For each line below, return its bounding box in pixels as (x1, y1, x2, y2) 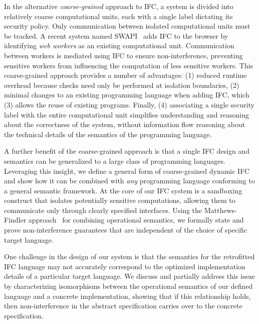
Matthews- (204, 204, 237, 215)
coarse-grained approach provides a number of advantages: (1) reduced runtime (4, 70, 247, 80)
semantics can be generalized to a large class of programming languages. (4, 155, 225, 166)
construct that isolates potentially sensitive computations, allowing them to (4, 195, 235, 205)
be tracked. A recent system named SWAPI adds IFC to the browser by (4, 30, 228, 41)
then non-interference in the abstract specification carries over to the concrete (4, 300, 242, 311)
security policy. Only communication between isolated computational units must (4, 21, 250, 31)
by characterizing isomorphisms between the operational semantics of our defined (4, 281, 253, 291)
